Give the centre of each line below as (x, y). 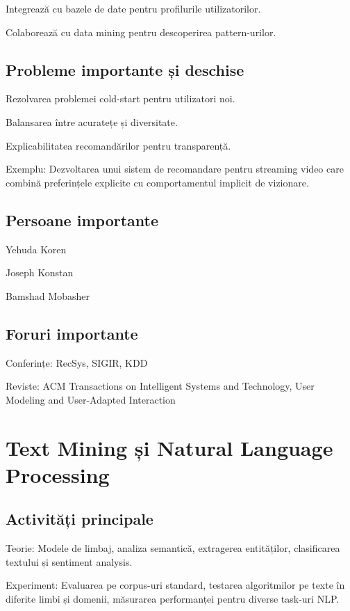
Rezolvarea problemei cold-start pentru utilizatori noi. (120, 98)
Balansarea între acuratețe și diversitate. (92, 121)
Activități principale (80, 519)
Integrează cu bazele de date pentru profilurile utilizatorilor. (133, 8)
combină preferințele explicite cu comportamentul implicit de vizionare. (157, 182)
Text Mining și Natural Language (169, 447)
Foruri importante (72, 333)
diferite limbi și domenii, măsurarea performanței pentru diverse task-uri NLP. (173, 598)
